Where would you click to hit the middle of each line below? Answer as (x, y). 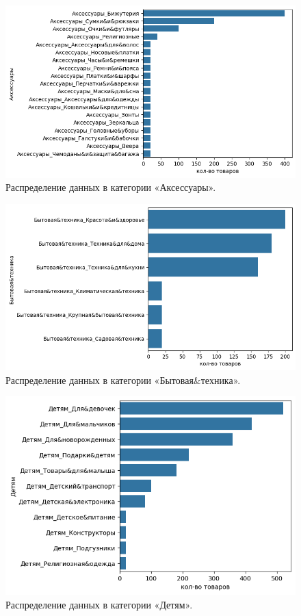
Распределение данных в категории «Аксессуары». (111, 187)
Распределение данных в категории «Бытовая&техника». (123, 380)
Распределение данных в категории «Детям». (99, 604)
